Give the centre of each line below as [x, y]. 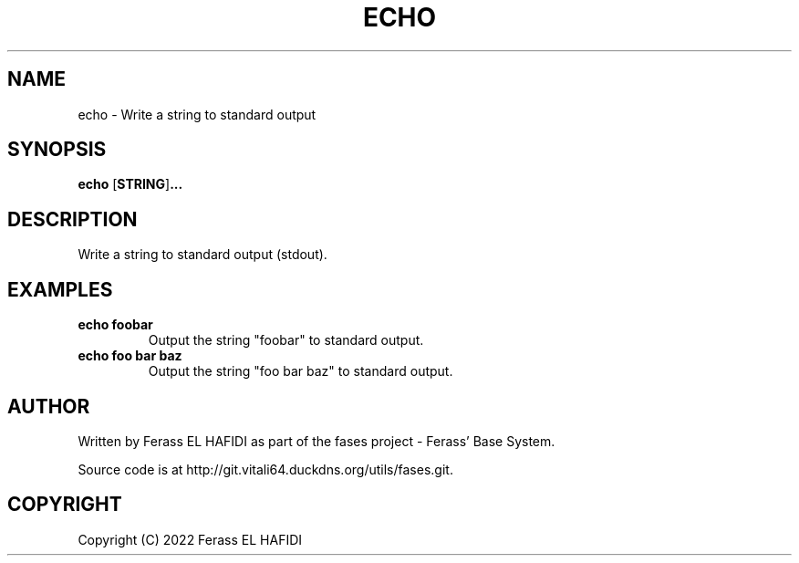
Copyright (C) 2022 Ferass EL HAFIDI [190, 539]
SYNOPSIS [57, 150]
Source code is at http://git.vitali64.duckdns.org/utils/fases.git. [265, 469]
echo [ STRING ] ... [130, 184]
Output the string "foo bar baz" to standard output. [301, 371]
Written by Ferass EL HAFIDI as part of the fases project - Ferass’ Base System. [316, 441]
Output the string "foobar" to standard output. [286, 340]
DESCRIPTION [73, 219]
